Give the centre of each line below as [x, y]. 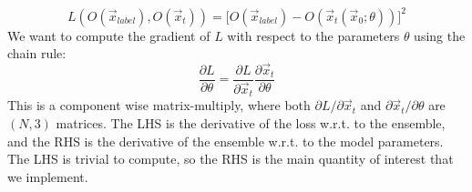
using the [440, 35]
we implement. [48, 176]
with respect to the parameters [313, 35]
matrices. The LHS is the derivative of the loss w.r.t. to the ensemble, [251, 123]
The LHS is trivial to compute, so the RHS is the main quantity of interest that [231, 159]
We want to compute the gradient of [109, 35]
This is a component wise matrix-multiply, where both [159, 105]
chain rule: [37, 53]
